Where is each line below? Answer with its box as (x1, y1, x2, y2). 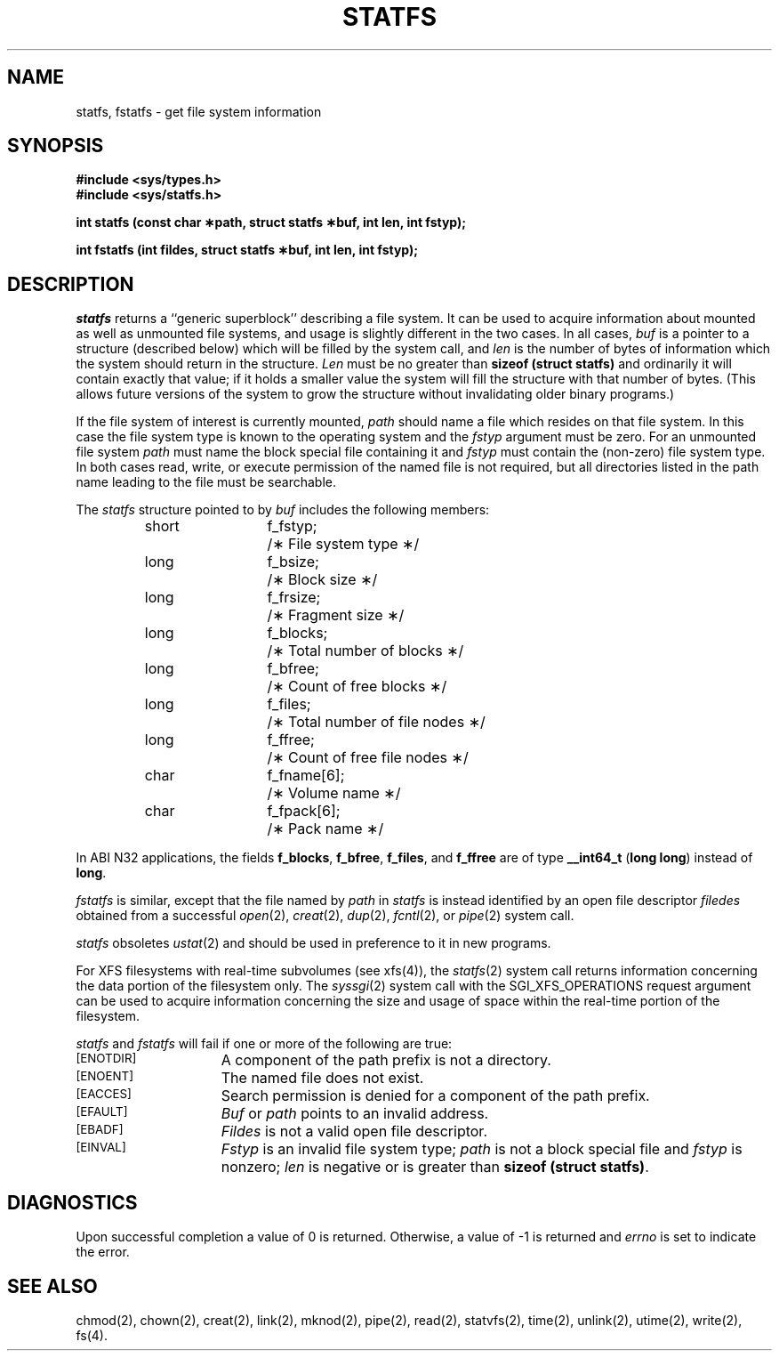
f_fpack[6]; (267, 802, 341, 820)
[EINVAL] (76, 1140, 126, 1155)
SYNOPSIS (7, 134, 104, 158)
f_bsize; (267, 553, 319, 571)
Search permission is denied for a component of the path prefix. (221, 1087, 650, 1105)
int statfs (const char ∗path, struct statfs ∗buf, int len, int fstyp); (76, 214, 467, 230)
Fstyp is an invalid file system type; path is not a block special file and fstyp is (221, 1140, 743, 1159)
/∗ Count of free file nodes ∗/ (267, 748, 469, 767)
